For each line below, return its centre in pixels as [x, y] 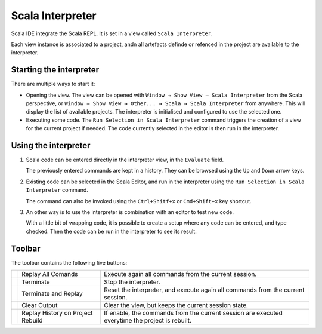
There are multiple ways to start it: [53, 84]
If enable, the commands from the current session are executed [193, 313]
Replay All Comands [50, 274]
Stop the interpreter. [132, 282]
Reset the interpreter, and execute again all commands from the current [204, 290]
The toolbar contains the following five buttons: [69, 262]
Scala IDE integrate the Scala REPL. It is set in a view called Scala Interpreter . [112, 33]
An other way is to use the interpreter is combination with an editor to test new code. [130, 212]
